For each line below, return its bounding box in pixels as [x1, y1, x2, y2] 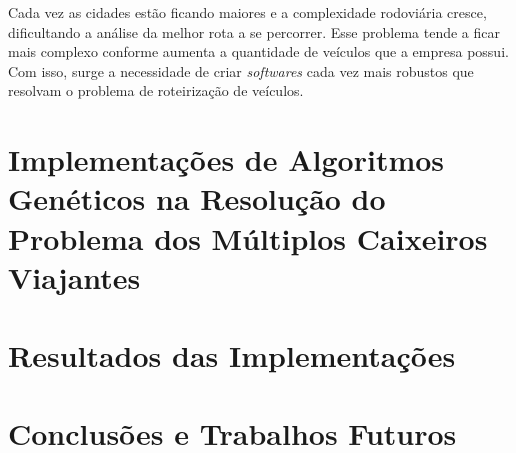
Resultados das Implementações [8, 335, 456, 376]
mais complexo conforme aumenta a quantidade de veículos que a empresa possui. [8, 41, 509, 62]
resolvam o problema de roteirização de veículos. [8, 80, 304, 101]
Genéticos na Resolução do [8, 178, 386, 219]
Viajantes [8, 256, 141, 297]
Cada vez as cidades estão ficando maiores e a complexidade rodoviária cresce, [8, 2, 487, 22]
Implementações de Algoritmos [8, 139, 445, 180]
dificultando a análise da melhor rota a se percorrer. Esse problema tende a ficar [8, 21, 500, 42]
